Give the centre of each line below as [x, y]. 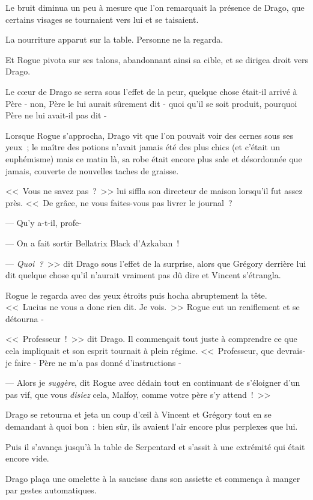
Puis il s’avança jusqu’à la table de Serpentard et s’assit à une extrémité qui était [155, 446]
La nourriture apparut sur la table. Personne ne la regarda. [114, 39]
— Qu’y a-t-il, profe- [44, 223]
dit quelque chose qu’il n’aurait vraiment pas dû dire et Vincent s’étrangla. [143, 275]
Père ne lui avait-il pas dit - [56, 115]
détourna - [25, 318]
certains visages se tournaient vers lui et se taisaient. [102, 19]
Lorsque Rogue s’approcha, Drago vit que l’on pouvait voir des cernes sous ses [149, 135]
